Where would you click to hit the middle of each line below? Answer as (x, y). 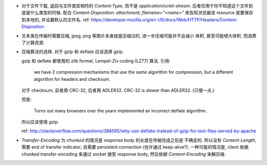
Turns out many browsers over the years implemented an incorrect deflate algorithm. (120, 110)
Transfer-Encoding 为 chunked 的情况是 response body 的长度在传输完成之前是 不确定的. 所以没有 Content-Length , (139, 140)
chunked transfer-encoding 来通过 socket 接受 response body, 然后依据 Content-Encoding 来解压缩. (124, 154)
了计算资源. (33, 43)
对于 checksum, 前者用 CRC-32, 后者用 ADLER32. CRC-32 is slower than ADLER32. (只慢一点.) (118, 90)
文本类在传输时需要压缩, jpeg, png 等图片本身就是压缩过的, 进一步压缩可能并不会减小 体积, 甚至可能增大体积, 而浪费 (139, 36)
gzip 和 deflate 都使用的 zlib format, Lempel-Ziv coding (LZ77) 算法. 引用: (96, 61)
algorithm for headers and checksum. (72, 79)
